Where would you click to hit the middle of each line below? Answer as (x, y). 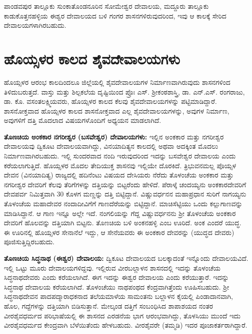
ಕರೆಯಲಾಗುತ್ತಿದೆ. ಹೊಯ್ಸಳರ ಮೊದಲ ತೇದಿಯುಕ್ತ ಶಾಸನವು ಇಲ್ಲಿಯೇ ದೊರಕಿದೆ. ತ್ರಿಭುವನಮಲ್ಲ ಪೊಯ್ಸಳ (120, 165)
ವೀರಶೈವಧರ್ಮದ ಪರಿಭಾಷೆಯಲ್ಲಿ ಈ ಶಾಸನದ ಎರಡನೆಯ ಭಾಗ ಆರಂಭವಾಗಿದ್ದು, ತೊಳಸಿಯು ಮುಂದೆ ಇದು (122, 315)
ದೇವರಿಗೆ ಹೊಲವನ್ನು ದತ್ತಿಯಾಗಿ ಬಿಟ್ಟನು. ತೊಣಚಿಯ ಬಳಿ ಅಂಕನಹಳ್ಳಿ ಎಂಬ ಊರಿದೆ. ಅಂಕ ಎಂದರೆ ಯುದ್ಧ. (123, 223)
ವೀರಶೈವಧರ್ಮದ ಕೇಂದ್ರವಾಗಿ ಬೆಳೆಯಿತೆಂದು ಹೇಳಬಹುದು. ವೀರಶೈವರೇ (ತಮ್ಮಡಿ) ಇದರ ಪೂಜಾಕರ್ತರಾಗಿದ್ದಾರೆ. (126, 325)
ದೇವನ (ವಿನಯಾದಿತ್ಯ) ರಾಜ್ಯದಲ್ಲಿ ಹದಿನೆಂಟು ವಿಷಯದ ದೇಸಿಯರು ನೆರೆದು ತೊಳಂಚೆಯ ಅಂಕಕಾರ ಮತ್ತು (119, 175)
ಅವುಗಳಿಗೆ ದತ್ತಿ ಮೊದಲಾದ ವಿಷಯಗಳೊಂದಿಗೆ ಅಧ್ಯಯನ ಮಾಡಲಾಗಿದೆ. (83, 120)
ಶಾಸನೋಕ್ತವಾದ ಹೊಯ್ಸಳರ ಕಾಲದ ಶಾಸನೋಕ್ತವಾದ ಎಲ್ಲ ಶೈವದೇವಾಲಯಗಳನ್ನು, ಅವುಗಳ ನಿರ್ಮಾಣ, (117, 110)
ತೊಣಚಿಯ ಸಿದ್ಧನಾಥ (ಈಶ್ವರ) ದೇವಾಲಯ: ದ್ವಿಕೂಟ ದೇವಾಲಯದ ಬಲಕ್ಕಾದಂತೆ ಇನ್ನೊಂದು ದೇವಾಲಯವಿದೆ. (126, 258)
